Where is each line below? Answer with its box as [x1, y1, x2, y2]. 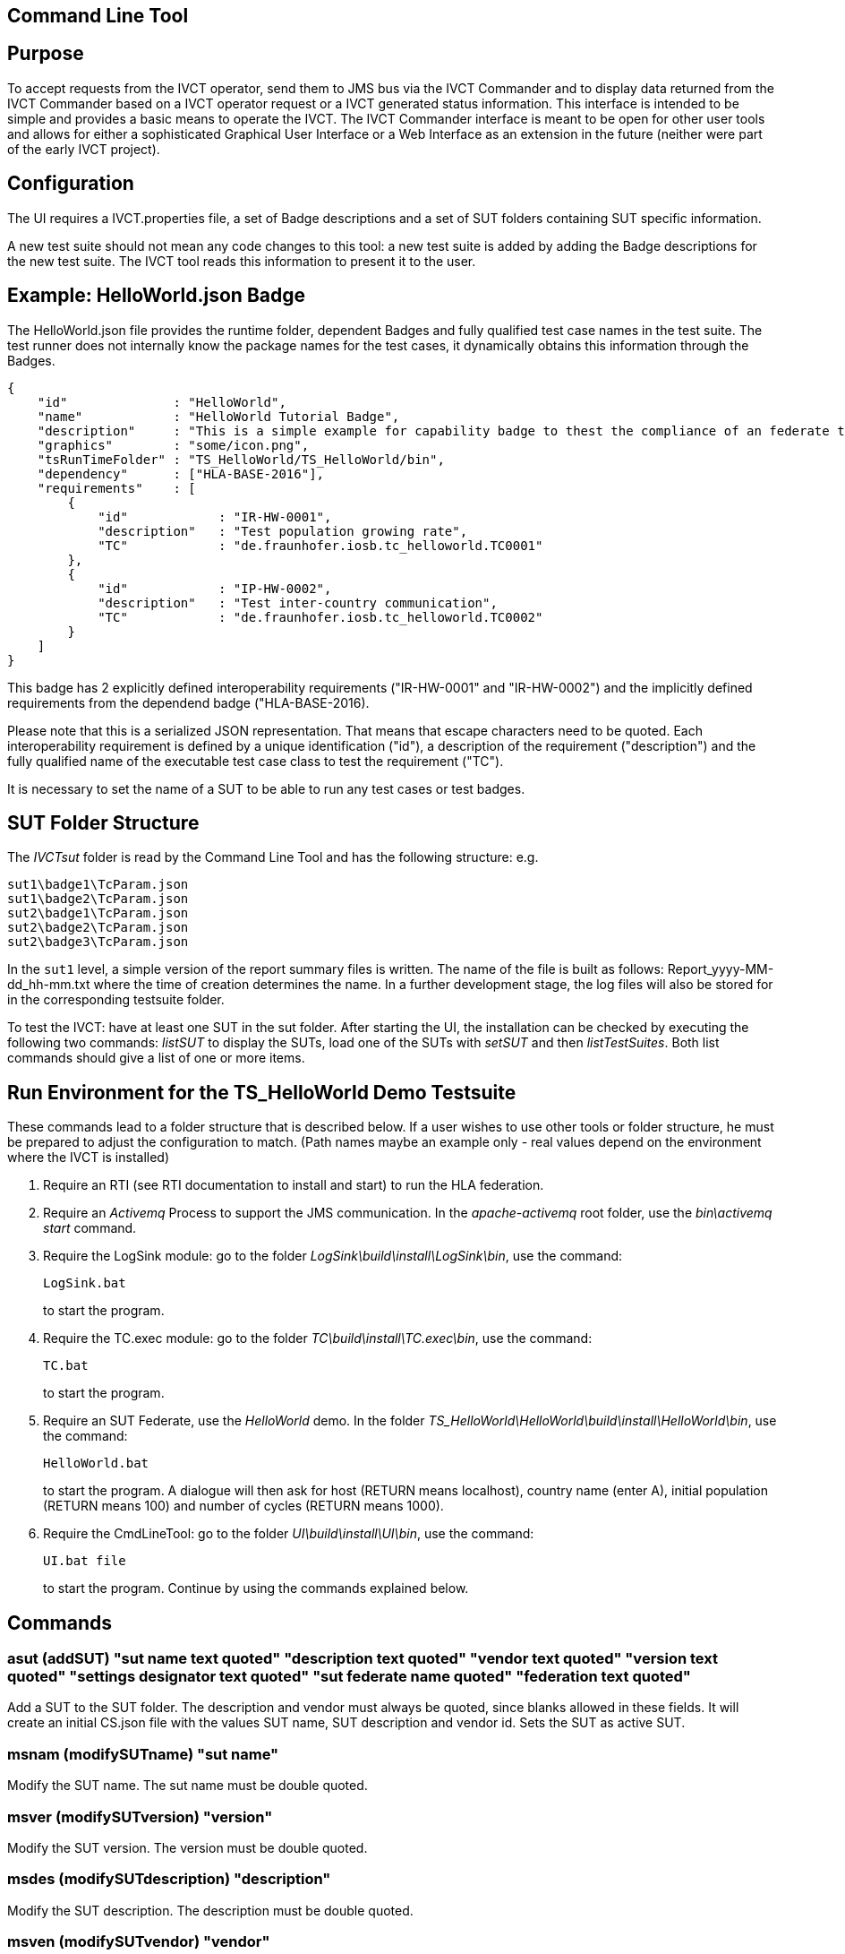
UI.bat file [43, 1554, 126, 1569]
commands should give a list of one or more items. [7, 1050, 305, 1066]
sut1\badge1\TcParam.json [7, 877, 189, 892]
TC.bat [43, 1358, 89, 1373]
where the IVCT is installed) [7, 1149, 170, 1166]
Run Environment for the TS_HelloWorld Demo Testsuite [7, 1080, 516, 1104]
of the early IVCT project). [7, 141, 160, 157]
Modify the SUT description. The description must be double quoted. [7, 1902, 414, 1918]
